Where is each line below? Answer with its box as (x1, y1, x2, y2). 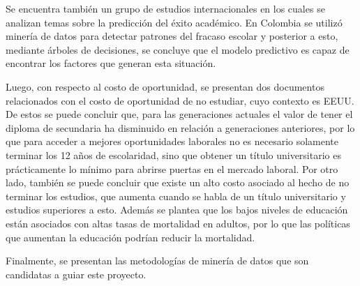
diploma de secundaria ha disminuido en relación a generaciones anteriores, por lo (6, 120, 355, 135)
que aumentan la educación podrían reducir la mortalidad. (6, 229, 255, 244)
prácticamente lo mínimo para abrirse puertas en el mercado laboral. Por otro (6, 161, 338, 176)
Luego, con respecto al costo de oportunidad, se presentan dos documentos (6, 79, 324, 93)
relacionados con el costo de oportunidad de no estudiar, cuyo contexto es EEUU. (6, 93, 354, 107)
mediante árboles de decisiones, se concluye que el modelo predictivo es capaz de (6, 42, 350, 57)
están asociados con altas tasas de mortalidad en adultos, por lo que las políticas (6, 216, 350, 230)
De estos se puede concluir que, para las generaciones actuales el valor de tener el (6, 107, 353, 121)
